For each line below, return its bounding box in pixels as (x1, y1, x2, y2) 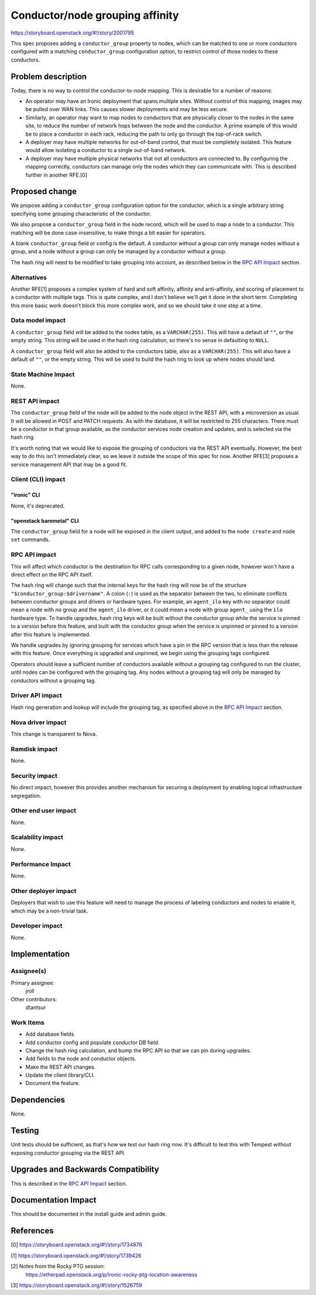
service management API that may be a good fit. (11, 461, 128, 468)
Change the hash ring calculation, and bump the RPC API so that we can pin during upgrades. (25, 1047, 252, 1054)
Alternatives (11, 273, 47, 281)
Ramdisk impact (11, 745, 58, 753)
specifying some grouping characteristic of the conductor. (11, 210, 152, 217)
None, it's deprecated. (11, 502, 65, 509)
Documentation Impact (11, 1195, 97, 1205)
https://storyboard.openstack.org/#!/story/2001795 (11, 29, 135, 36)
